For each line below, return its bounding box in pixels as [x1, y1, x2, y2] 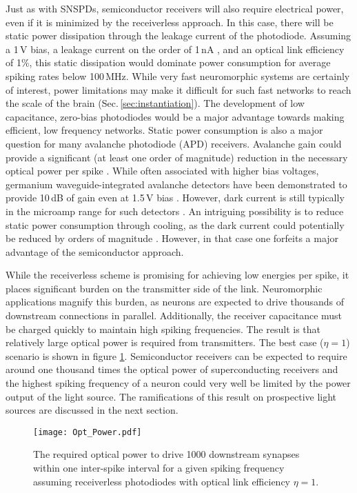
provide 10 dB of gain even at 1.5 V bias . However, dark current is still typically [6, 190, 345, 205]
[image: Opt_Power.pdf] [33, 427, 142, 437]
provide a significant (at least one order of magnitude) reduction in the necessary [6, 150, 348, 164]
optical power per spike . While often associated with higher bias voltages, [6, 163, 319, 178]
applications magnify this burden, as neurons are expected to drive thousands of [6, 294, 345, 309]
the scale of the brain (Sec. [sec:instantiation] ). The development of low [6, 96, 305, 110]
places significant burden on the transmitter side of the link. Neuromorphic [6, 281, 323, 295]
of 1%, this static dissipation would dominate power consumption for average [6, 55, 331, 70]
